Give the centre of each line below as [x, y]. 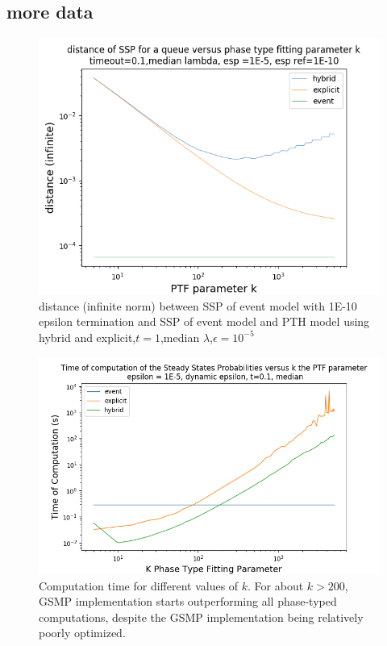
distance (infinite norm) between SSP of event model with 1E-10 [198, 305]
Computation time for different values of [139, 585]
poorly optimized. [82, 633]
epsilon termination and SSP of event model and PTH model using [204, 321]
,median [180, 337]
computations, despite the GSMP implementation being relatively [201, 617]
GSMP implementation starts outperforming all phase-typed [188, 601]
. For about [276, 585]
